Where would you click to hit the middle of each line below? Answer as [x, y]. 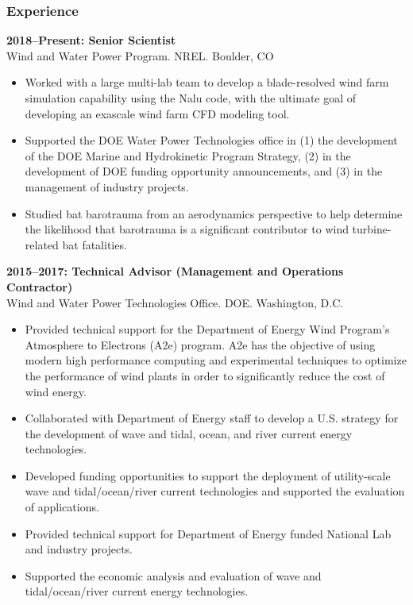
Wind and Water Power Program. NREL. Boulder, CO [140, 55]
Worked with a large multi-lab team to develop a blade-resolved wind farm [207, 82]
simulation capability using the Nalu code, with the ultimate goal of [191, 98]
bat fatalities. [95, 244]
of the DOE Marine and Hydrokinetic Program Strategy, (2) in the [188, 155]
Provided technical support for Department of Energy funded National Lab [208, 533]
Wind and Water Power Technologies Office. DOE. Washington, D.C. [175, 302]
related [42, 244]
